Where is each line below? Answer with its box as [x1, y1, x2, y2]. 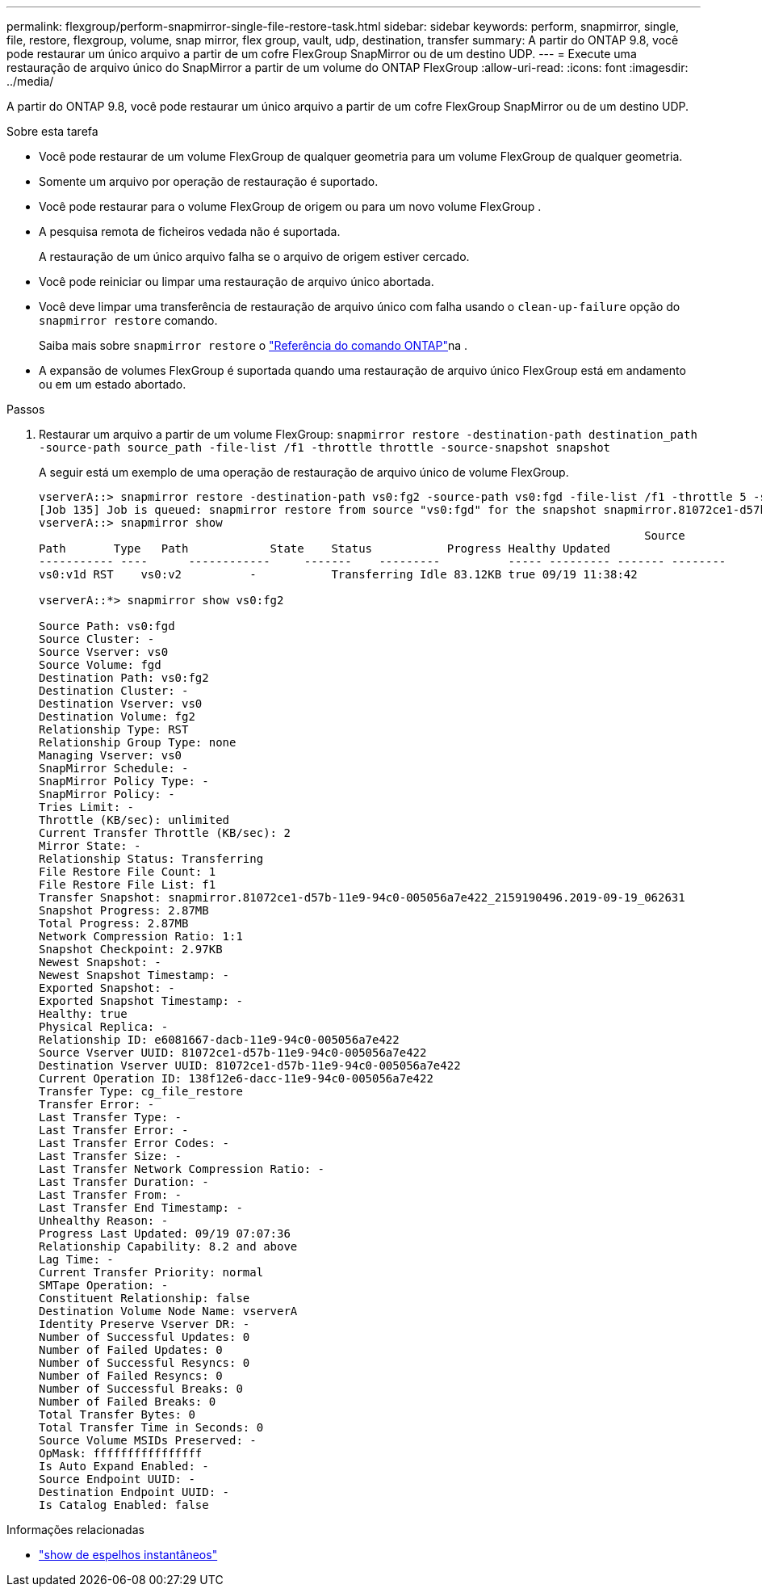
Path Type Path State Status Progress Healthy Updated [39, 542, 611, 555]
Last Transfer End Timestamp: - [39, 1201, 243, 1214]
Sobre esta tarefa [6, 124, 98, 138]
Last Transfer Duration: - [39, 1175, 209, 1188]
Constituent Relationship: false [39, 1292, 250, 1305]
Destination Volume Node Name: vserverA [39, 1305, 298, 1318]
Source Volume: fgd [39, 658, 161, 671]
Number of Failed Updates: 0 [39, 1343, 223, 1356]
